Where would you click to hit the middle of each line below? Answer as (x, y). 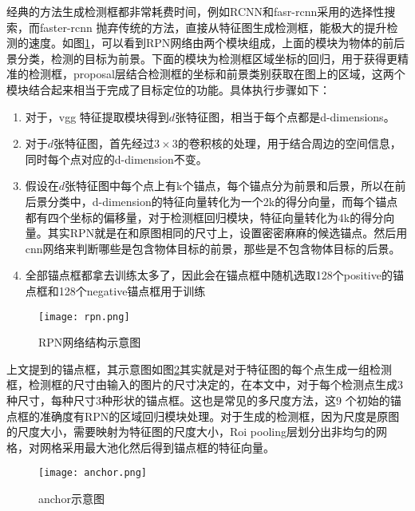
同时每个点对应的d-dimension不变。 (116, 158)
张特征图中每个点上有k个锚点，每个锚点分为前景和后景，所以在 (230, 186)
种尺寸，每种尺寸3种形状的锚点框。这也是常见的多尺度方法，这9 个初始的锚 (204, 400)
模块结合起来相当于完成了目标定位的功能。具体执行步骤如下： (168, 89)
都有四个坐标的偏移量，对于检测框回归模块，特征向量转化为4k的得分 (204, 217)
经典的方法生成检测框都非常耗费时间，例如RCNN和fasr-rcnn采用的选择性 (196, 11)
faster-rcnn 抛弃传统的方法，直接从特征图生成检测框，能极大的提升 (213, 27)
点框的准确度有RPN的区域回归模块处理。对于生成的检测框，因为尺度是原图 (203, 416)
